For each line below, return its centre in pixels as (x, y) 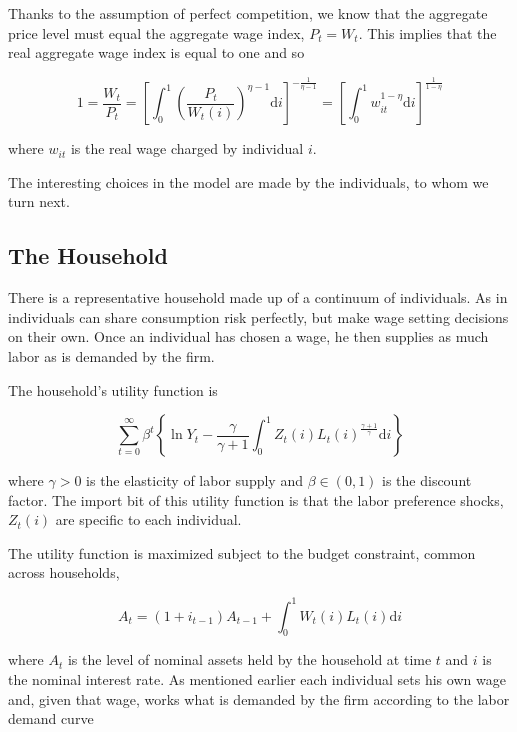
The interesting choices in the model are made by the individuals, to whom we (248, 181)
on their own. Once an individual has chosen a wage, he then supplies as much (248, 336)
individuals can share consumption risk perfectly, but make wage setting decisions (258, 316)
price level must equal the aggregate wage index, (156, 32)
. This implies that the (427, 32)
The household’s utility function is (113, 389)
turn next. (39, 201)
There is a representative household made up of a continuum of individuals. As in (258, 297)
